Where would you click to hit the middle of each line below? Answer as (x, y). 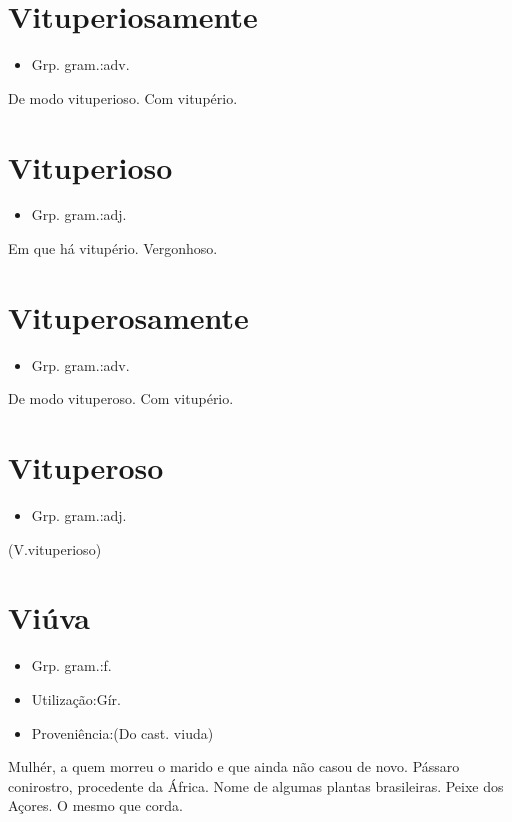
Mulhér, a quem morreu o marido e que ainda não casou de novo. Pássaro (234, 766)
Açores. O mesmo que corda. (95, 805)
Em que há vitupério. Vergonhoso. (113, 248)
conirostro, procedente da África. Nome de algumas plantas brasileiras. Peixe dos (256, 785)
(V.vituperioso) (55, 548)
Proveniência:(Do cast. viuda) (122, 732)
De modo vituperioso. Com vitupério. (123, 97)
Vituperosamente (128, 316)
